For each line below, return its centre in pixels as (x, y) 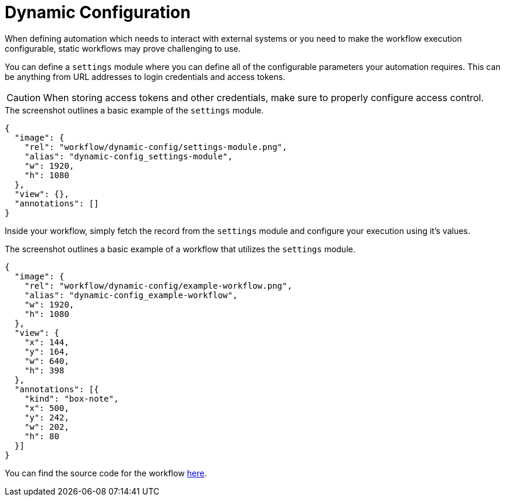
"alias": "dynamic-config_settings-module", (128, 156)
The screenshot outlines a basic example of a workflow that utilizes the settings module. (180, 249)
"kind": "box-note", (71, 398)
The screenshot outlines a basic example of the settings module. (134, 110)
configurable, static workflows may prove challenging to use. (123, 48)
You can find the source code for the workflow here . (106, 473)
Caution (24, 97)
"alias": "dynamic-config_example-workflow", (131, 295)
